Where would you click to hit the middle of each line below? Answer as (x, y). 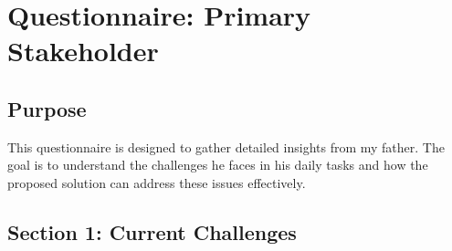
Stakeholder (83, 51)
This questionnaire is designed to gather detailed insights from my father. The (226, 146)
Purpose (47, 108)
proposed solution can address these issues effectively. (157, 182)
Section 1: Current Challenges (152, 231)
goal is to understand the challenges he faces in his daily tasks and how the (218, 165)
